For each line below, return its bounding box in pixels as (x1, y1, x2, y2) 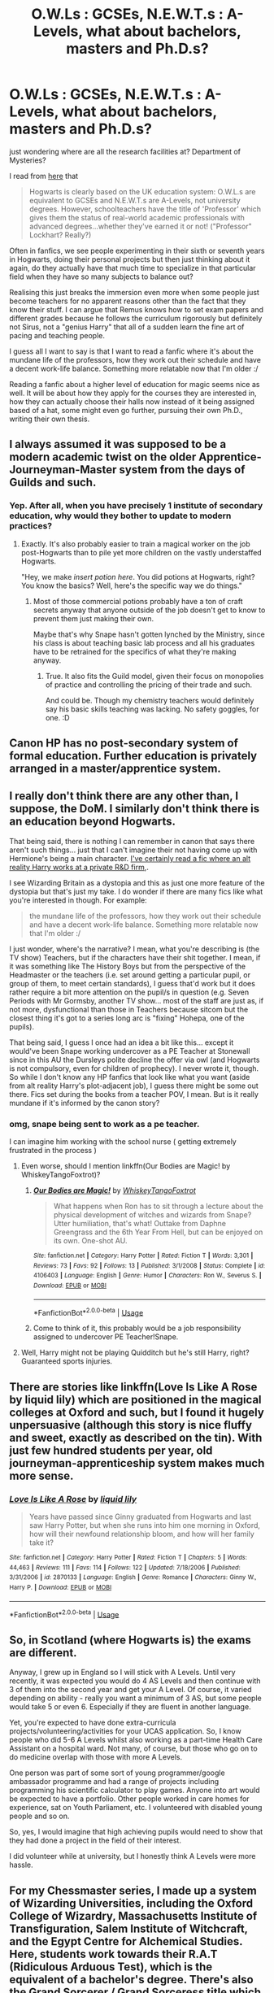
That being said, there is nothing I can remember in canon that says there (9, 836, 255, 846)
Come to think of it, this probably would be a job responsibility (33, 1323, 241, 1334)
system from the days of (119, 463, 246, 476)
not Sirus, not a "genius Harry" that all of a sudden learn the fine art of (9, 322, 245, 332)
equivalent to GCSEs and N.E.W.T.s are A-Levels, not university (28, 195, 241, 205)
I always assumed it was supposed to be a (9, 437, 227, 451)
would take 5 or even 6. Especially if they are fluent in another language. (9, 1702, 251, 1712)
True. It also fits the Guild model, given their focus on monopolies (45, 671, 264, 681)
